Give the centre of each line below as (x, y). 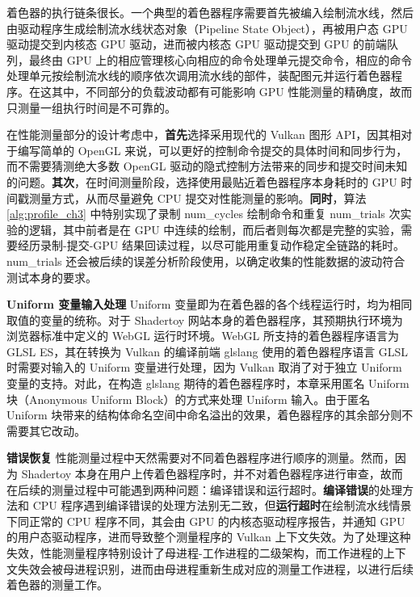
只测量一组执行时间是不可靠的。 (91, 107)
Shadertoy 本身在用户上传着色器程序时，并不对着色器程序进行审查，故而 (212, 474)
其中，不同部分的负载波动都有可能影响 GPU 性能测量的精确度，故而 (232, 91)
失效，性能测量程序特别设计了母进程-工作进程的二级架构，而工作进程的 (195, 553)
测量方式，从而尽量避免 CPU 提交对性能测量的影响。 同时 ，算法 (197, 198)
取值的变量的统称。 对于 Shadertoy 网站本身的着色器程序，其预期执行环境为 (205, 320)
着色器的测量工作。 (57, 584)
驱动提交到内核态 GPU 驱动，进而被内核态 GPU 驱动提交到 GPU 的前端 (197, 44)
